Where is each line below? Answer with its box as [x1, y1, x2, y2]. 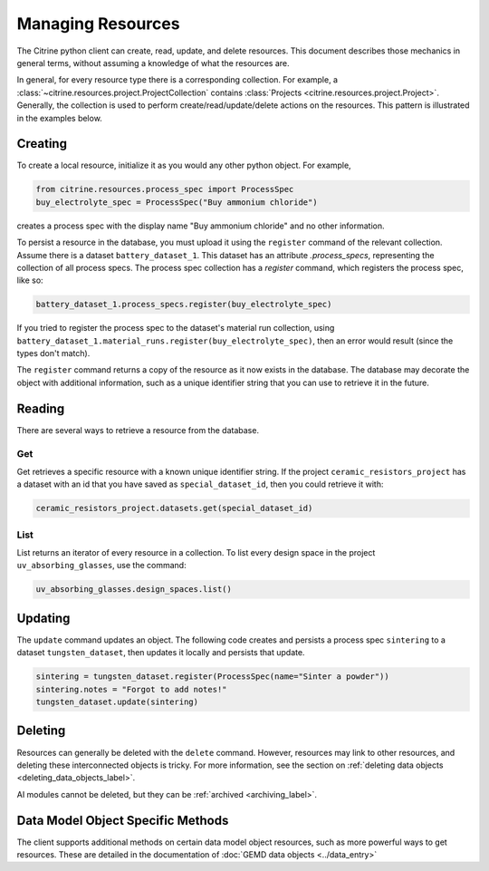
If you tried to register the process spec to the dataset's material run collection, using [16, 323, 335, 334]
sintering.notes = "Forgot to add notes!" [35, 684, 227, 694]
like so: [16, 275, 44, 285]
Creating [16, 136, 68, 151]
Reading [16, 401, 65, 416]
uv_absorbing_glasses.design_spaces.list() [35, 585, 233, 595]
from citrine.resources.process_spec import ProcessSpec [35, 184, 294, 195]
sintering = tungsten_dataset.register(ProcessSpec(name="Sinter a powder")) [35, 672, 389, 682]
